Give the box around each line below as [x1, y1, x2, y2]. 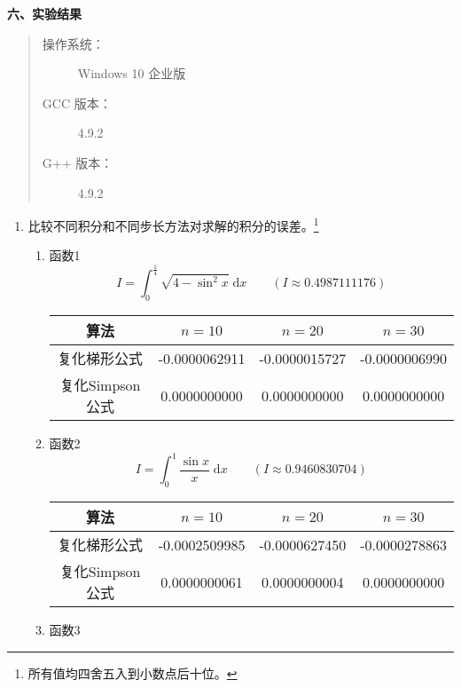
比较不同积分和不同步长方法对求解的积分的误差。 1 [27, 214, 319, 234]
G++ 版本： [42, 153, 113, 171]
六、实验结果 [7, 4, 82, 22]
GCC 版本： [42, 93, 112, 112]
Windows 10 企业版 [77, 64, 186, 83]
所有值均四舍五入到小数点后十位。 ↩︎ [27, 663, 238, 682]
